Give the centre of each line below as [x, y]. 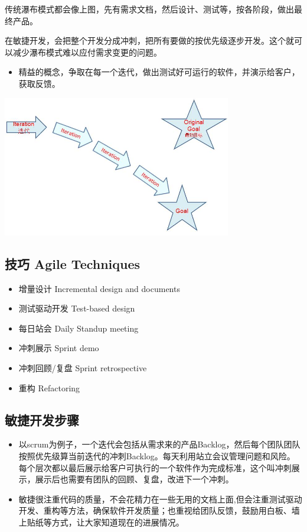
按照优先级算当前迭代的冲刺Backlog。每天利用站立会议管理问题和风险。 [157, 455]
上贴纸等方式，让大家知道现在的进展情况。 [101, 522]
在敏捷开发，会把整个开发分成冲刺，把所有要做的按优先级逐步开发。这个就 [149, 40]
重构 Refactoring [49, 387]
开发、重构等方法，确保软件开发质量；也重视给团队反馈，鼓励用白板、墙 [159, 510]
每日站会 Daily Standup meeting [79, 328]
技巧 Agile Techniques [73, 263]
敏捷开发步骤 [42, 419]
